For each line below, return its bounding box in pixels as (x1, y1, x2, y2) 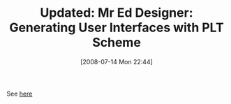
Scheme (92, 35, 141, 50)
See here (6, 89, 33, 98)
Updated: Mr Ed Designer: (40, 5, 193, 21)
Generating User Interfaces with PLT (9, 20, 224, 36)
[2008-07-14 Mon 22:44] (80, 57, 153, 66)
